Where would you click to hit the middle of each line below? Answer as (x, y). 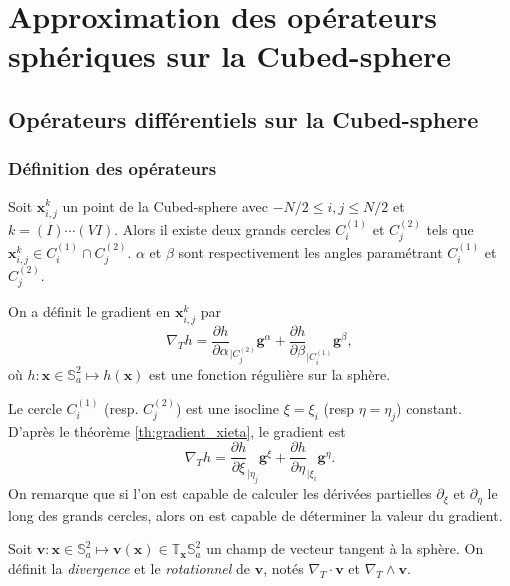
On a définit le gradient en (89, 311)
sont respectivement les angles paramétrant (310, 251)
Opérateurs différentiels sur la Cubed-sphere (243, 118)
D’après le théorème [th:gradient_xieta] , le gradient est (177, 430)
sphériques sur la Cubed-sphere (230, 55)
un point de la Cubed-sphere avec (165, 205)
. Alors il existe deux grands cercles (222, 228)
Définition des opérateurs (112, 168)
